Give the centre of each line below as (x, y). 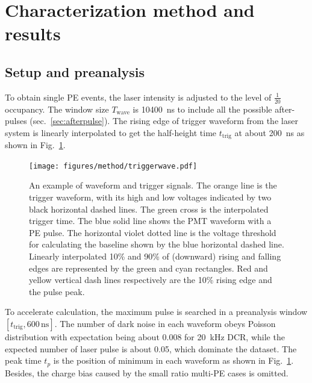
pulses (16, 121)
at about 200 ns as (270, 132)
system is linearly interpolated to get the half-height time (111, 132)
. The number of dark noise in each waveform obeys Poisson (165, 324)
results (33, 33)
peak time (23, 360)
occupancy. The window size (57, 109)
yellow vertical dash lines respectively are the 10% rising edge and (151, 280)
